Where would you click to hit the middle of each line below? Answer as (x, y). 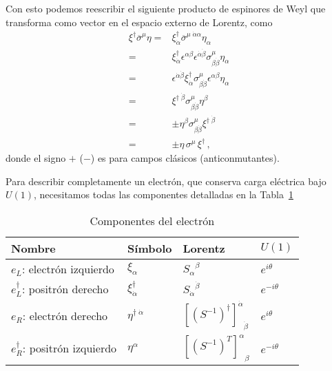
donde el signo (36, 158)
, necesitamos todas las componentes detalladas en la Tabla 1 (164, 194)
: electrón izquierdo (68, 268)
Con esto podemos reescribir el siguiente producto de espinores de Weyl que (166, 8)
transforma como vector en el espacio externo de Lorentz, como (139, 22)
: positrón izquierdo (70, 348)
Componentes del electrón (152, 220)
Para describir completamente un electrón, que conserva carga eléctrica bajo (166, 181)
